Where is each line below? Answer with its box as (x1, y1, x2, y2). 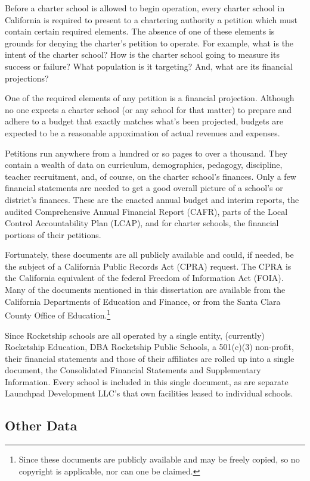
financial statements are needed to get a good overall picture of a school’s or (5, 182, 283, 194)
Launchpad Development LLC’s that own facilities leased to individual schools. (5, 387, 293, 399)
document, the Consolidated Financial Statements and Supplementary (5, 364, 261, 376)
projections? (5, 71, 49, 84)
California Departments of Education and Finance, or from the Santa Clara (5, 295, 281, 307)
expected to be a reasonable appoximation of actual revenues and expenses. (5, 126, 280, 139)
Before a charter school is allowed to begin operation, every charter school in (5, 2, 285, 14)
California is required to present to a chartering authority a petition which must (5, 13, 297, 26)
